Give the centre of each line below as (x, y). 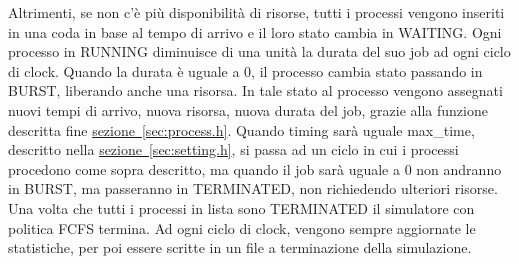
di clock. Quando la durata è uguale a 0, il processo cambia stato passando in (245, 70)
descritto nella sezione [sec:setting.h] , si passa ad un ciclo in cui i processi (233, 149)
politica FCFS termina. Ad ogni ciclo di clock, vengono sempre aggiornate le (242, 227)
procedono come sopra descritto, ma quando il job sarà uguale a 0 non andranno (255, 168)
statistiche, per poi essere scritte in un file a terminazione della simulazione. (240, 247)
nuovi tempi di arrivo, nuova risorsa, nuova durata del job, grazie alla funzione (248, 109)
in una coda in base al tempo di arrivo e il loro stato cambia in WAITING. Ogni (255, 31)
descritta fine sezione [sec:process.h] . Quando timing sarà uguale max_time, (241, 129)
